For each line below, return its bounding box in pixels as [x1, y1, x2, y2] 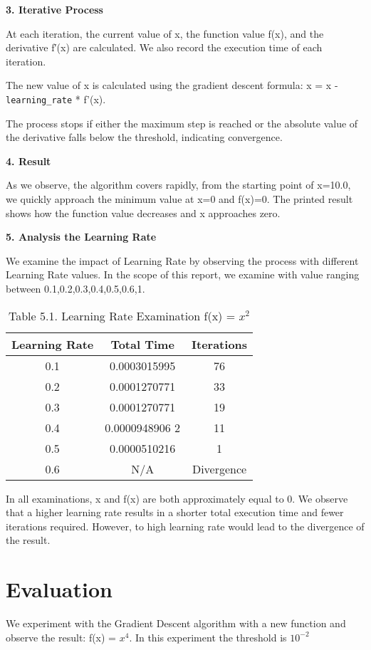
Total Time [110, 335, 174, 352]
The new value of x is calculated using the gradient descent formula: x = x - [6, 78, 338, 93]
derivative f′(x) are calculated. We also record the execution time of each [6, 40, 323, 55]
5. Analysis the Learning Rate [6, 229, 157, 244]
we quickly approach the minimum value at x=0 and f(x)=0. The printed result [6, 192, 353, 206]
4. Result [6, 153, 51, 168]
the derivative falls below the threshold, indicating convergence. [6, 130, 283, 145]
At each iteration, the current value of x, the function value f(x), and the [6, 26, 324, 41]
